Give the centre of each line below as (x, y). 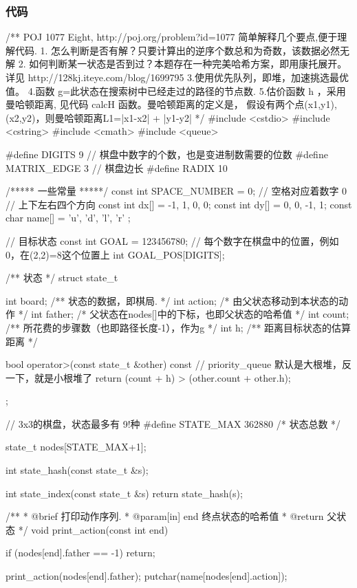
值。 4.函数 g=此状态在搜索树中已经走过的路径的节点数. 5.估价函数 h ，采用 (176, 90)
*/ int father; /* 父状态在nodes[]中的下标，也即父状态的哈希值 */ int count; (184, 314)
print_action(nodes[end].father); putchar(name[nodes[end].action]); (147, 576)
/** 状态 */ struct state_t (62, 277)
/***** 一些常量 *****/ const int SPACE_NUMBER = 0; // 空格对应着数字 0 (176, 191)
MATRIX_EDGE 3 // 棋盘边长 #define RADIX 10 (117, 167)
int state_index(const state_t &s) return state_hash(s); (124, 493)
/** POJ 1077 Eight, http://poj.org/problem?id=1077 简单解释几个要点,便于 (172, 37)
